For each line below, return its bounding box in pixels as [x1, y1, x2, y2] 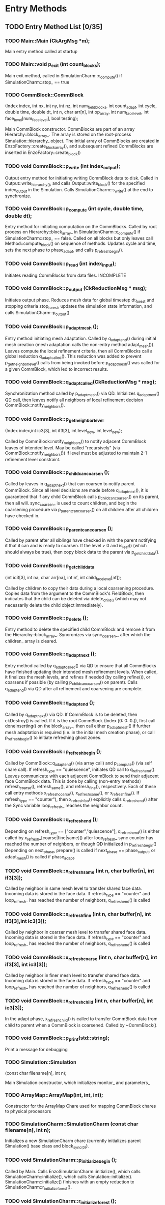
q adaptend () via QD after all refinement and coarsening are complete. [5, 686, 143, 693]
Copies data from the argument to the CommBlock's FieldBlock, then [5, 590, 144, 596]
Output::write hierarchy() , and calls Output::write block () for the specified [5, 180, 145, 187]
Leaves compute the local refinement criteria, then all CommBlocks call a [5, 348, 153, 354]
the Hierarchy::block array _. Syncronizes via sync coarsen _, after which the [5, 632, 151, 639]
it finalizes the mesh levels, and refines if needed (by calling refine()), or [5, 674, 151, 680]
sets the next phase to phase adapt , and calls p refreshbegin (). [5, 247, 124, 254]
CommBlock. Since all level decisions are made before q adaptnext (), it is [5, 487, 148, 494]
